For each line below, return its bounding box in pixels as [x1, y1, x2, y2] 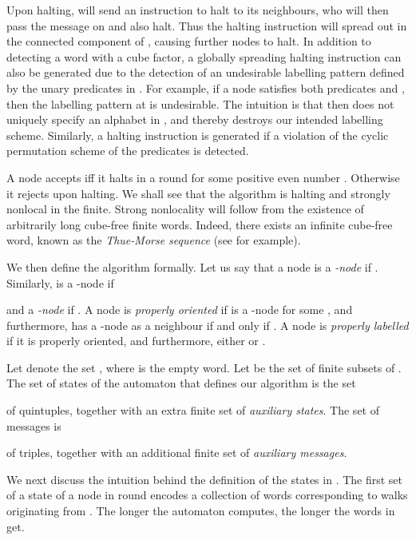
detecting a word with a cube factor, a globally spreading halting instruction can [6, 48, 402, 65]
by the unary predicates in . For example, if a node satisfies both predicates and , [6, 79, 405, 96]
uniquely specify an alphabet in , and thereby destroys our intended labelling [6, 111, 383, 128]
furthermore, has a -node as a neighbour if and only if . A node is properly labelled [6, 316, 409, 333]
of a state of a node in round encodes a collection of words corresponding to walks [6, 486, 408, 503]
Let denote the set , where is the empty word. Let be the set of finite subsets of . [6, 359, 402, 375]
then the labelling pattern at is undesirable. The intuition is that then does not [6, 95, 394, 112]
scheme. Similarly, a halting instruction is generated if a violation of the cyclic [6, 126, 389, 143]
